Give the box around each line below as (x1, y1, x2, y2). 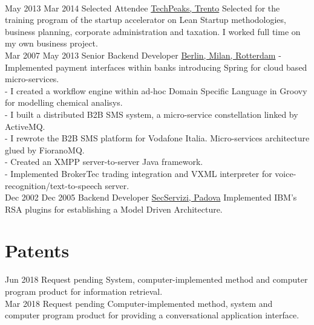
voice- (275, 167, 296, 179)
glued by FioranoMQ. (5, 143, 85, 156)
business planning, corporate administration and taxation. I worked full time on (5, 25, 301, 37)
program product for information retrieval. (5, 285, 163, 297)
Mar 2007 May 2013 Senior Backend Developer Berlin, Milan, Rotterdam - (5, 48, 281, 61)
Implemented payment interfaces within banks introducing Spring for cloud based (5, 60, 307, 73)
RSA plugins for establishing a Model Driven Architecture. (5, 202, 223, 215)
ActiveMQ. (5, 120, 45, 132)
